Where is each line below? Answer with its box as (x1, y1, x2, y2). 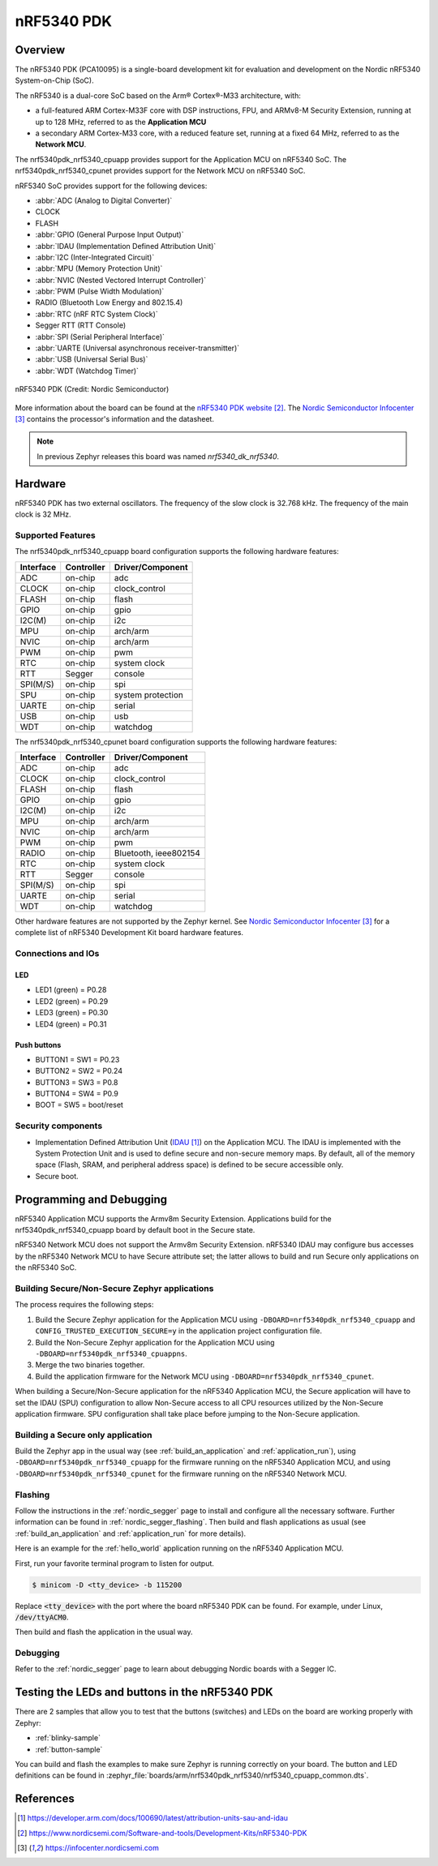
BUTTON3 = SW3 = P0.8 (35, 1077, 118, 1087)
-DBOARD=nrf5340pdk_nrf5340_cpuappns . (35, 1349, 188, 1358)
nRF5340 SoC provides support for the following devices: (15, 181, 208, 191)
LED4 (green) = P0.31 (35, 1019, 107, 1029)
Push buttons (15, 1040, 62, 1049)
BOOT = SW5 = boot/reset (35, 1100, 123, 1110)
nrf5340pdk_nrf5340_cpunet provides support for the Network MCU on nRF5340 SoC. (15, 166, 306, 176)
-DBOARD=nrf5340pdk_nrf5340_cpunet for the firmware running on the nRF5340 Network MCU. (15, 1469, 347, 1478)
